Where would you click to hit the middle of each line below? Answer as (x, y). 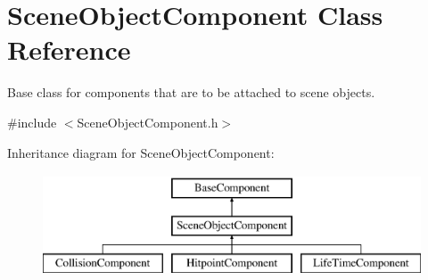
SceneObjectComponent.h (148, 122)
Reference (69, 49)
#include (32, 122)
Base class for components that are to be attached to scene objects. (191, 92)
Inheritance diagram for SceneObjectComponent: (141, 152)
